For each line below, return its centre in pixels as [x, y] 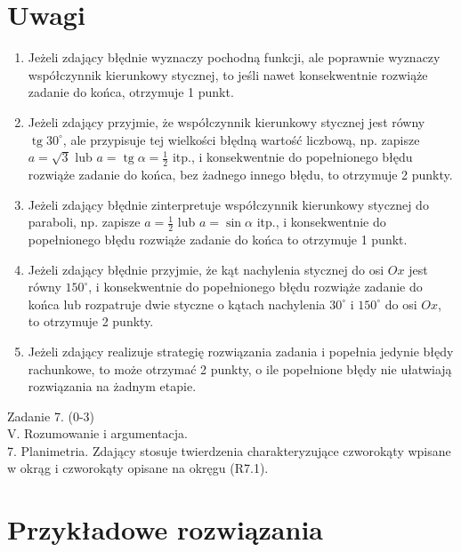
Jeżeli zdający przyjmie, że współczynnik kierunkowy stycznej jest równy [226, 121]
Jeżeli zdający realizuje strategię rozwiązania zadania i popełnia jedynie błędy [241, 351]
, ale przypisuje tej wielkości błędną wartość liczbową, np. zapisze [241, 139]
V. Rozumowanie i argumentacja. [97, 433]
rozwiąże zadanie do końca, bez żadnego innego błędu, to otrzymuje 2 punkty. [240, 174]
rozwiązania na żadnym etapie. [112, 386]
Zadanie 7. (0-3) [51, 416]
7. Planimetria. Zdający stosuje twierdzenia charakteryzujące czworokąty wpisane [229, 450]
